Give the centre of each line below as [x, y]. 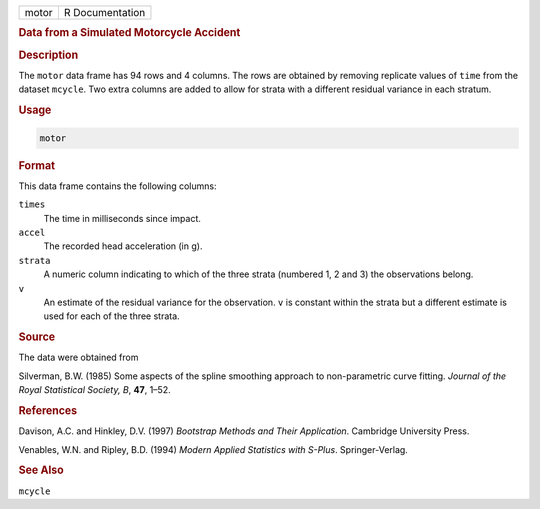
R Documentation [104, 12]
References [48, 410]
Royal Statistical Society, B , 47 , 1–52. [94, 390]
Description [48, 55]
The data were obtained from [78, 357]
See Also [41, 470]
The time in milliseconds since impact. [122, 218]
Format [36, 165]
